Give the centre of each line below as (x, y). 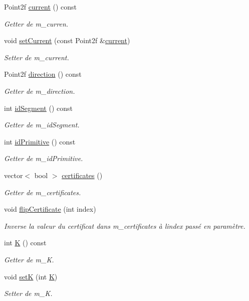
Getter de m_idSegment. (42, 125)
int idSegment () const (38, 108)
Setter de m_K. (28, 293)
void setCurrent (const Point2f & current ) (67, 40)
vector (14, 175)
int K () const (25, 243)
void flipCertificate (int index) (50, 209)
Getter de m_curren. (36, 23)
